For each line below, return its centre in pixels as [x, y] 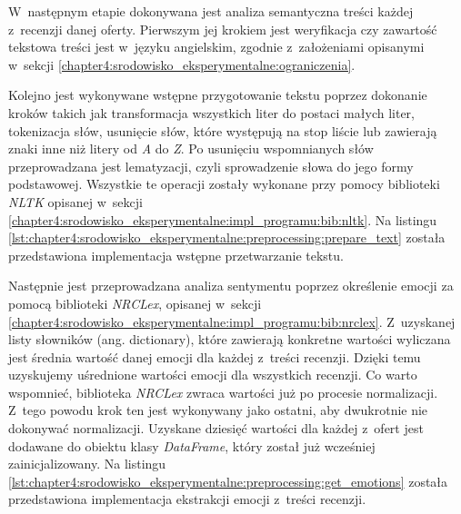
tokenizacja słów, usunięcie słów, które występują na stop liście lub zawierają [223, 130]
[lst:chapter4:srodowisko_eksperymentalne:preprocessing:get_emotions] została [228, 481]
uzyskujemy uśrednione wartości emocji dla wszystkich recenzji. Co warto [213, 375]
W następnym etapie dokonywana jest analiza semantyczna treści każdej [211, 11]
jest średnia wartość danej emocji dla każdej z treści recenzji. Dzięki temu [215, 356]
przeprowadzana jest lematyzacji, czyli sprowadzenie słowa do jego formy [211, 166]
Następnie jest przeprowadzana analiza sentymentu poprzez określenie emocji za [231, 286]
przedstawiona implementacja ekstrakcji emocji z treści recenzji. [187, 499]
